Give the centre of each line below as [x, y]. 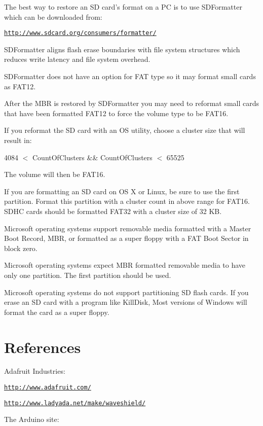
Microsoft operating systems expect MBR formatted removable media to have [125, 265]
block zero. [21, 248]
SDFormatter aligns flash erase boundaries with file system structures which [122, 49]
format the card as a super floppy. [57, 312]
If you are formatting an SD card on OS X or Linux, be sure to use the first [122, 191]
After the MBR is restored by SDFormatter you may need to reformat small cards [132, 103]
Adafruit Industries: [35, 371]
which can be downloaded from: [53, 16]
